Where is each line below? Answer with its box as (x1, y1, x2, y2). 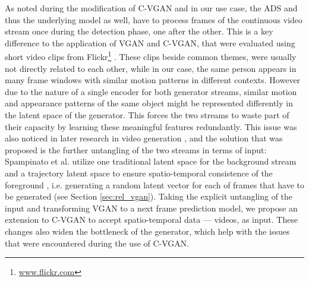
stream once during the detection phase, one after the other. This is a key (5, 25, 273, 37)
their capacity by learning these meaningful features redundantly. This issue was (5, 120, 297, 132)
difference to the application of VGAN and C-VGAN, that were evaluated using (5, 36, 295, 49)
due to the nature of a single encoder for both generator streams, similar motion (5, 85, 297, 97)
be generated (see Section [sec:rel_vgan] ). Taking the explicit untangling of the (5, 190, 293, 203)
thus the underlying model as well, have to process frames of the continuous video (5, 13, 303, 26)
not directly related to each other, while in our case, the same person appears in (5, 62, 297, 74)
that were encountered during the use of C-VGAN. (5, 236, 190, 249)
